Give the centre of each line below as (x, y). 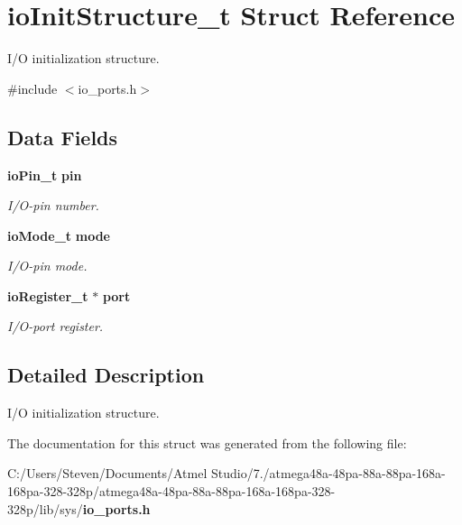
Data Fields (63, 137)
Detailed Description (106, 375)
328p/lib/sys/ (45, 508)
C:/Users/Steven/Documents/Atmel (107, 473)
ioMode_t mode (59, 235)
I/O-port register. (55, 326)
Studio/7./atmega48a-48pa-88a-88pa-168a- (328, 473)
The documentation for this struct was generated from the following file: (207, 442)
